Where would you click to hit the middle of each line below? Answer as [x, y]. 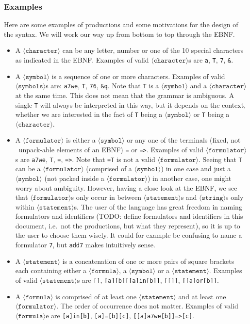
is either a [81, 140]
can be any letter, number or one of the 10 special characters [153, 50]
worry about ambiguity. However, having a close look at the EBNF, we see [126, 187]
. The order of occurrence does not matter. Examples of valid [147, 306]
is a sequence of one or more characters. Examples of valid [138, 76]
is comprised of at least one [96, 296]
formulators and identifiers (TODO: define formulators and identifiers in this [129, 216]
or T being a [211, 114]
